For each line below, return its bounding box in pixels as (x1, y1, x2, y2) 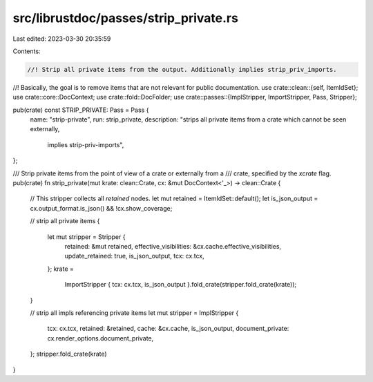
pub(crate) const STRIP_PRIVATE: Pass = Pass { (12, 106, 149, 114)
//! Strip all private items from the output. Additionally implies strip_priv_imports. (27, 66, 338, 73)
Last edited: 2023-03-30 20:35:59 (12, 35, 111, 43)
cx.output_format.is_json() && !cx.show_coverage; (30, 204, 173, 212)
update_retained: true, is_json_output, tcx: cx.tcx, (64, 252, 204, 260)
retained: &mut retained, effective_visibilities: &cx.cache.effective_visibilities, (64, 242, 282, 250)
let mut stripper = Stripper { (47, 232, 126, 241)
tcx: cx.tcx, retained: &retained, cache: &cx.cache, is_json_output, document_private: (47, 325, 289, 333)
